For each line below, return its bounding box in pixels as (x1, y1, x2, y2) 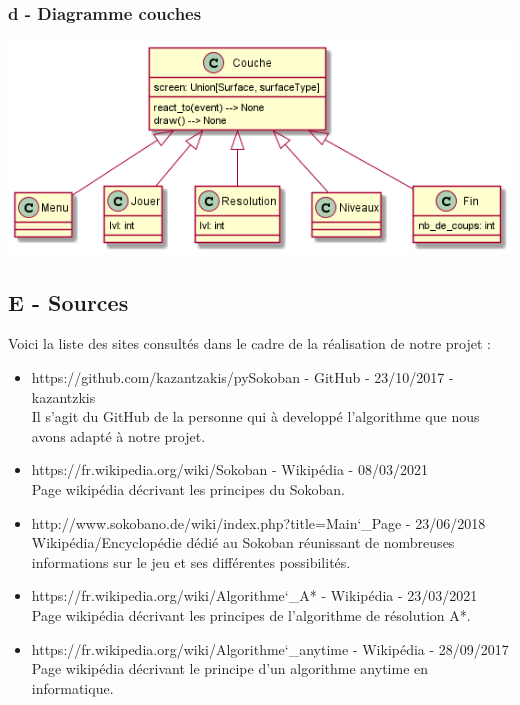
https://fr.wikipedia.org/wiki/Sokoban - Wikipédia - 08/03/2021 (31, 459, 428, 480)
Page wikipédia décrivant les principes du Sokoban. (31, 479, 345, 500)
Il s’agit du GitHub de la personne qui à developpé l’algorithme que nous (31, 406, 480, 427)
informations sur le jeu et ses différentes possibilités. (31, 551, 351, 572)
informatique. (31, 677, 114, 698)
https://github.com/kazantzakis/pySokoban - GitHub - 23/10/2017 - (31, 367, 454, 388)
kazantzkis (31, 386, 96, 407)
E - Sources (8, 286, 129, 317)
